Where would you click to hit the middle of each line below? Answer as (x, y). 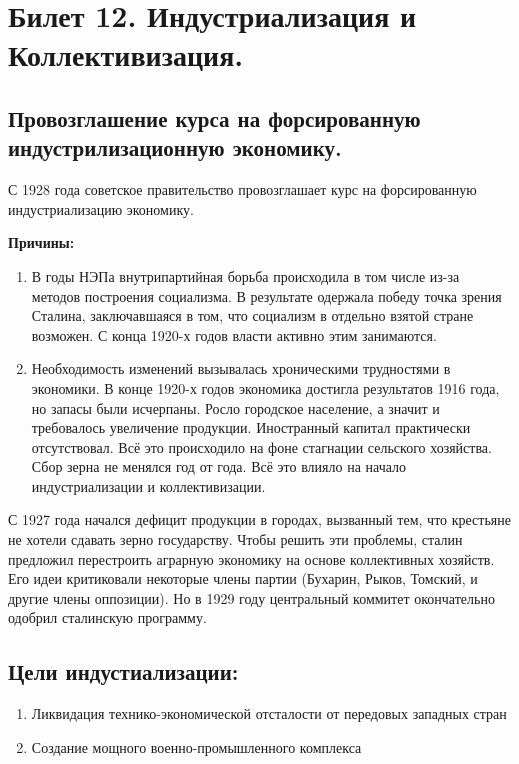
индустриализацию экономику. (101, 208)
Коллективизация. (126, 54)
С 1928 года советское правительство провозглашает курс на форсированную (242, 189)
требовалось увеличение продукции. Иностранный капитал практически (251, 427)
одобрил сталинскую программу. (107, 617)
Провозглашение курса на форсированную (214, 117)
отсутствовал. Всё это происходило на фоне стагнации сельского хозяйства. (261, 446)
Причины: (41, 242)
